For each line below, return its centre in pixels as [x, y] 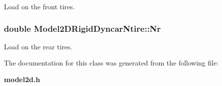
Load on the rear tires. [38, 46]
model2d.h [22, 79]
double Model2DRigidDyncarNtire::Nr [82, 28]
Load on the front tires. [39, 6]
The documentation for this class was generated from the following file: [111, 63]
